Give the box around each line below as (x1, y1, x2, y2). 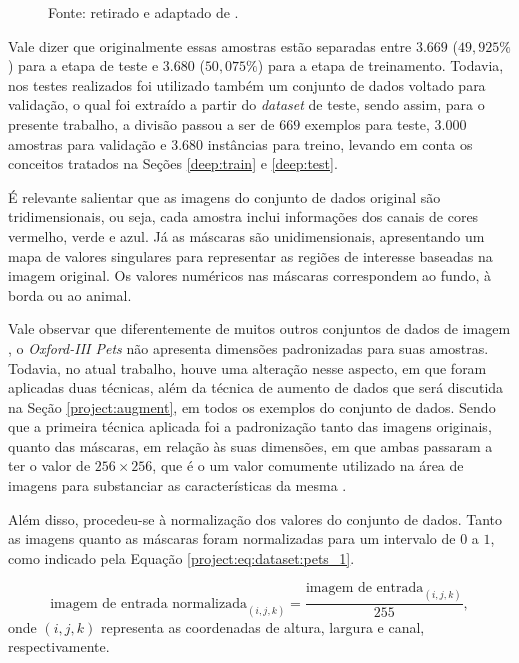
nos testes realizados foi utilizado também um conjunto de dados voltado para (8, 74, 486, 95)
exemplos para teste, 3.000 (304, 113, 467, 134)
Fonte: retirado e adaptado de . (48, 2, 239, 22)
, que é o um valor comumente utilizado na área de (152, 455, 464, 476)
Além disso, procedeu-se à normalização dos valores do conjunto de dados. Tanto (8, 508, 503, 529)
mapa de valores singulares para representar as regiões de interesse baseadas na (8, 245, 493, 266)
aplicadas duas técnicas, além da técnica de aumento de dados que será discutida (8, 377, 504, 398)
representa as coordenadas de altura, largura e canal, (100, 616, 425, 637)
